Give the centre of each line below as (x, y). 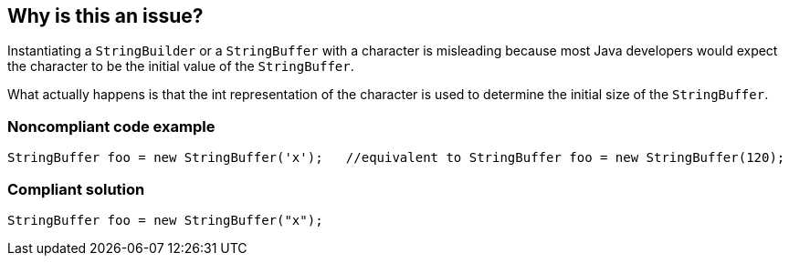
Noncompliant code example (111, 126)
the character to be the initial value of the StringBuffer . (181, 66)
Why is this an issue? (105, 16)
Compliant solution (76, 189)
